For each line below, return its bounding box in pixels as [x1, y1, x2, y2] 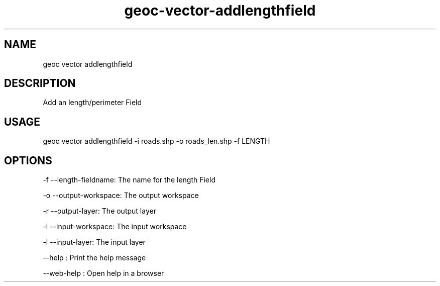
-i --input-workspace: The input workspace [43, 222, 187, 231]
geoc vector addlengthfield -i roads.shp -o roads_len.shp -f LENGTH [43, 137, 270, 146]
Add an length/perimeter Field [43, 98, 142, 107]
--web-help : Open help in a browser [43, 269, 164, 278]
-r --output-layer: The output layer [43, 207, 156, 216]
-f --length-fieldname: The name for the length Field [43, 175, 215, 184]
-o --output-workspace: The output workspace [43, 191, 199, 200]
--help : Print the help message [43, 253, 146, 262]
